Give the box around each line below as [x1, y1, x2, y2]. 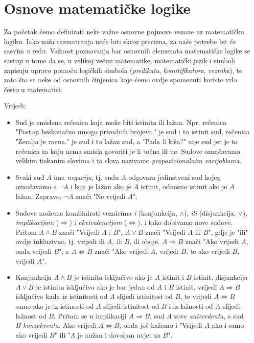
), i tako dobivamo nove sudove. [137, 217, 233, 227]
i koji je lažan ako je [70, 181, 131, 192]
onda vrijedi [15, 246, 51, 256]
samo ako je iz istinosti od [15, 300, 94, 311]
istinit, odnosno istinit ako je [140, 181, 227, 192]
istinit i [162, 272, 185, 282]
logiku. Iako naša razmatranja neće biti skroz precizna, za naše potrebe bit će [4, 36, 236, 46]
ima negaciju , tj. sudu [54, 171, 119, 182]
